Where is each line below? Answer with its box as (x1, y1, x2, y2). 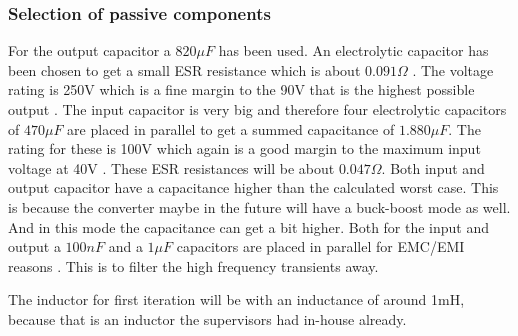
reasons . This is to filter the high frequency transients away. (8, 255, 379, 276)
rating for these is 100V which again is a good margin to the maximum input (8, 138, 481, 159)
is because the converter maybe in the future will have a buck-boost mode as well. (8, 196, 511, 217)
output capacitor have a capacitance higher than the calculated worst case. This (8, 177, 499, 198)
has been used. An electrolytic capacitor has (218, 40, 489, 61)
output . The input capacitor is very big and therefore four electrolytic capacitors (8, 99, 507, 119)
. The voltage (412, 59, 494, 80)
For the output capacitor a (8, 40, 171, 61)
